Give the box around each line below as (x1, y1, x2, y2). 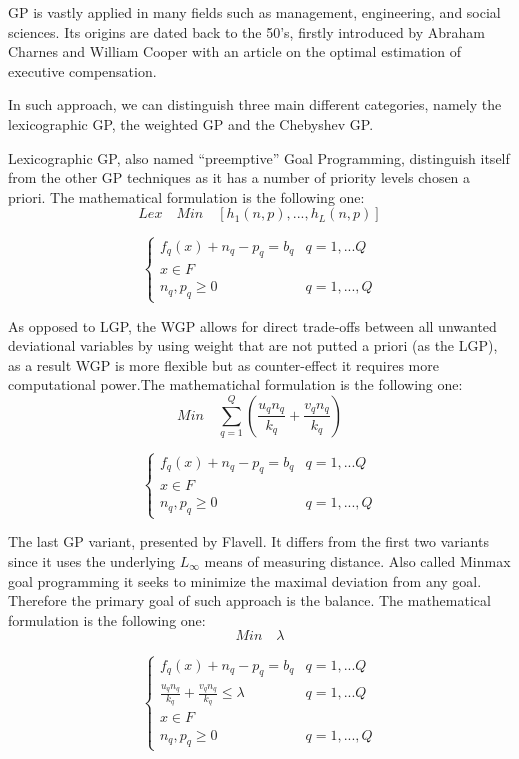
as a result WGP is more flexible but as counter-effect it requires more (8, 354, 439, 375)
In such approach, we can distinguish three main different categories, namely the (8, 94, 502, 115)
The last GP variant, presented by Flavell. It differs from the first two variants (8, 531, 489, 552)
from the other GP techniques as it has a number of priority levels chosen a (8, 167, 471, 188)
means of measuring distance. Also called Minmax (204, 551, 511, 572)
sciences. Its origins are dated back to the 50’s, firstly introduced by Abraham (8, 21, 486, 42)
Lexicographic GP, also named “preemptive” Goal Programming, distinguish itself (8, 147, 510, 168)
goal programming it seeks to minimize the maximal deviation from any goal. (8, 570, 482, 591)
